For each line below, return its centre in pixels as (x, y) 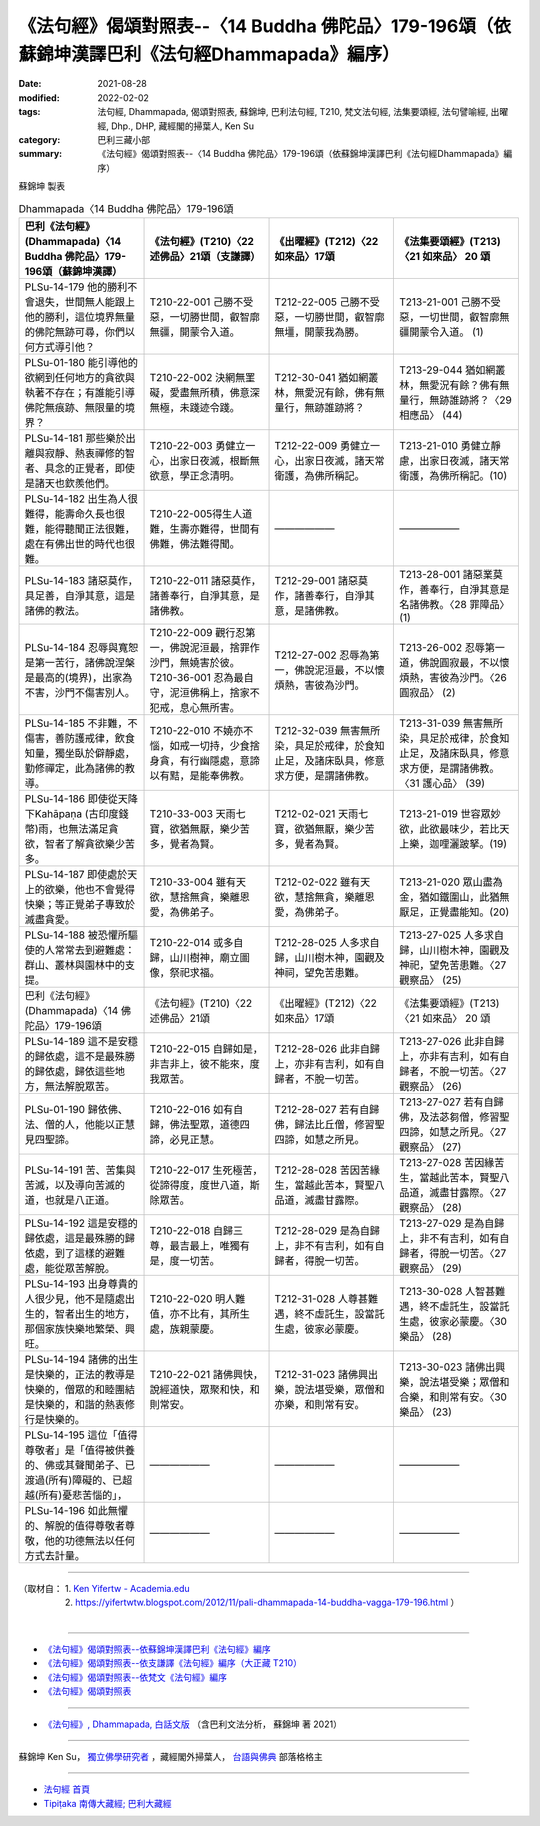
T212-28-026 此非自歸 (327, 1048)
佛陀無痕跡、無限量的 (74, 407)
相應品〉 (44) (430, 415)
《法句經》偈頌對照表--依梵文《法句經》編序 (135, 1677)
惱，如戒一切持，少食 (199, 745)
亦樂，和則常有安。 (319, 1404)
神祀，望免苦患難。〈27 (452, 965)
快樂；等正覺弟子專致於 (79, 904)
